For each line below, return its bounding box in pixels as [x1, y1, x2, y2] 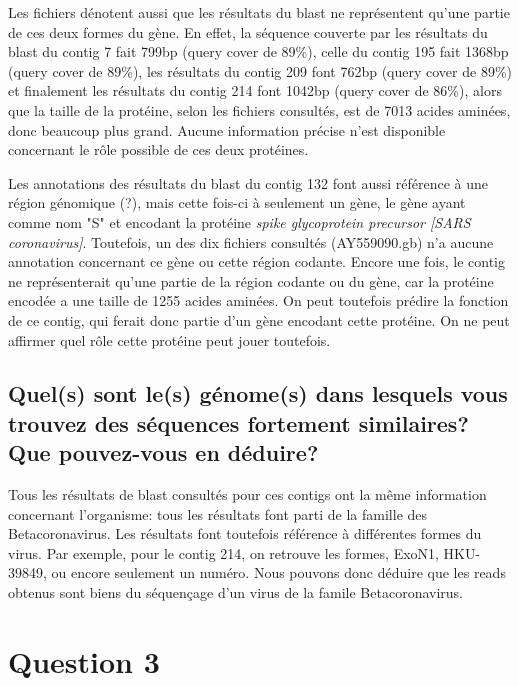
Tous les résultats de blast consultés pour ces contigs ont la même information [8, 484, 487, 505]
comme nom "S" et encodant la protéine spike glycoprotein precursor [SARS [8, 211, 471, 232]
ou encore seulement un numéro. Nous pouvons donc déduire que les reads [51, 562, 506, 583]
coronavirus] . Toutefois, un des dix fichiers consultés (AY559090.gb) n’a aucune [8, 231, 494, 252]
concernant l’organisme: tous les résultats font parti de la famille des [8, 503, 428, 524]
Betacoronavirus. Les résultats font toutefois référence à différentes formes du [8, 523, 482, 544]
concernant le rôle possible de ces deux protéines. [8, 139, 309, 160]
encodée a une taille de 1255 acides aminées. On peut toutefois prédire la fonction [8, 290, 509, 311]
